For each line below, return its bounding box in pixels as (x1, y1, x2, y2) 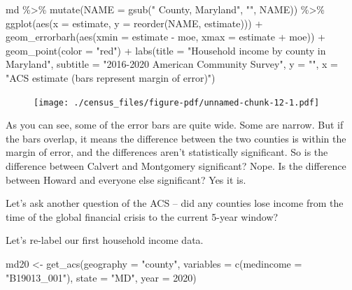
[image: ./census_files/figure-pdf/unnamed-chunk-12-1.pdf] (34, 97, 320, 108)
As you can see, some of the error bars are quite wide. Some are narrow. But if (6, 117, 344, 132)
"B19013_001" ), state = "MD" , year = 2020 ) (6, 270, 197, 284)
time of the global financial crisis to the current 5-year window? (6, 209, 279, 224)
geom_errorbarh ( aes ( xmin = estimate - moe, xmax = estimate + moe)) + (6, 29, 325, 44)
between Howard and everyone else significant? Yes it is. (6, 172, 246, 187)
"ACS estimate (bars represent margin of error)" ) (6, 70, 216, 85)
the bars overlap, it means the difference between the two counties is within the (6, 131, 346, 145)
